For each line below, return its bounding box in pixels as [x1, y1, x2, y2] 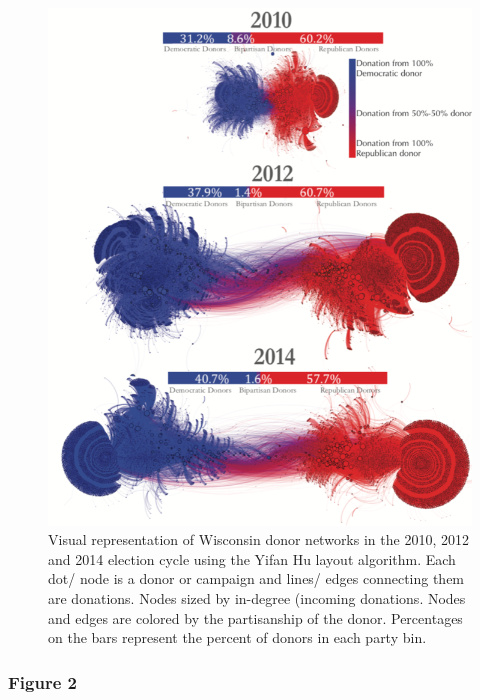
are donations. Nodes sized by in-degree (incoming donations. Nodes [48, 588, 466, 609]
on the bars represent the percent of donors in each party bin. [48, 627, 427, 648]
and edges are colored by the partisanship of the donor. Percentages [48, 607, 463, 628]
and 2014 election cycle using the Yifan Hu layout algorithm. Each [48, 548, 456, 569]
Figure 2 [8, 669, 77, 694]
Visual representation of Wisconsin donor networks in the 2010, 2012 [48, 529, 469, 550]
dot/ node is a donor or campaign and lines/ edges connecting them [48, 568, 465, 589]
